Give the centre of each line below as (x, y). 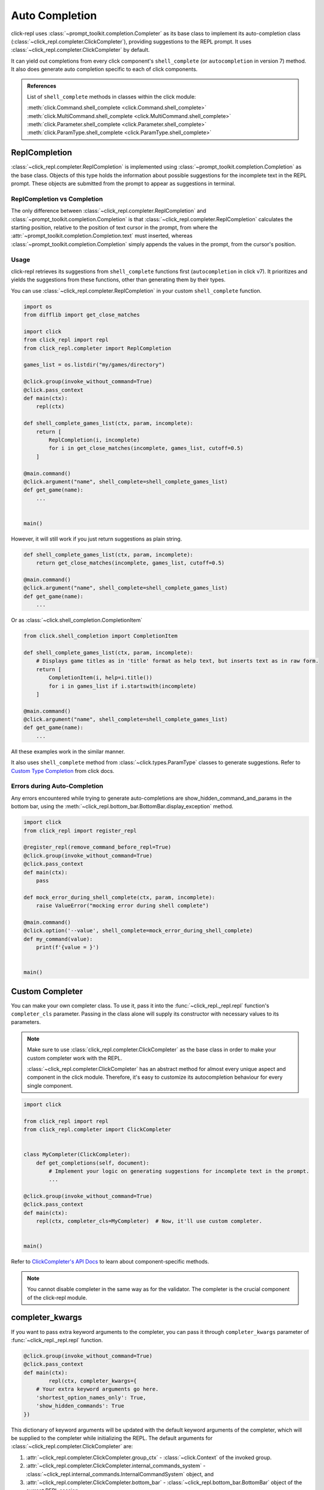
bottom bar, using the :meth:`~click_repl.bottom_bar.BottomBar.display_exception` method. (122, 806)
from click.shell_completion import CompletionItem (101, 636)
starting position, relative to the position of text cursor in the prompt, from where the (114, 228)
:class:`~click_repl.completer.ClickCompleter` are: (72, 1446)
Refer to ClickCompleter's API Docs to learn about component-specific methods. (110, 1262)
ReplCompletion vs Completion (57, 198)
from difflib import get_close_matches (82, 315)
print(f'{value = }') (68, 947)
